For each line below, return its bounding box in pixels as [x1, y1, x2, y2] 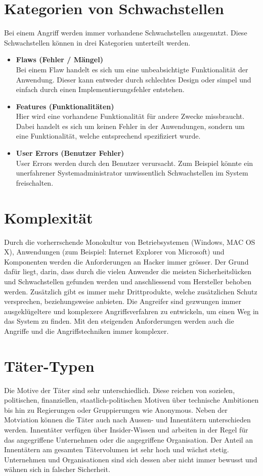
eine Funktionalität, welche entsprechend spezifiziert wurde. [16, 131, 201, 141]
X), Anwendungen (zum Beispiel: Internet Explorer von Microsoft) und [4, 246, 225, 257]
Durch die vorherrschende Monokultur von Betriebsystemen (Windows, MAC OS [4, 236, 255, 247]
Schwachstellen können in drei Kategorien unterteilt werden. [4, 37, 191, 48]
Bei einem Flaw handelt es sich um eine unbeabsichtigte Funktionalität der [16, 64, 248, 74]
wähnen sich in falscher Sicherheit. [4, 464, 110, 474]
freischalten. [16, 177, 54, 188]
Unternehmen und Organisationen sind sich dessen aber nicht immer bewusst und [4, 454, 257, 464]
